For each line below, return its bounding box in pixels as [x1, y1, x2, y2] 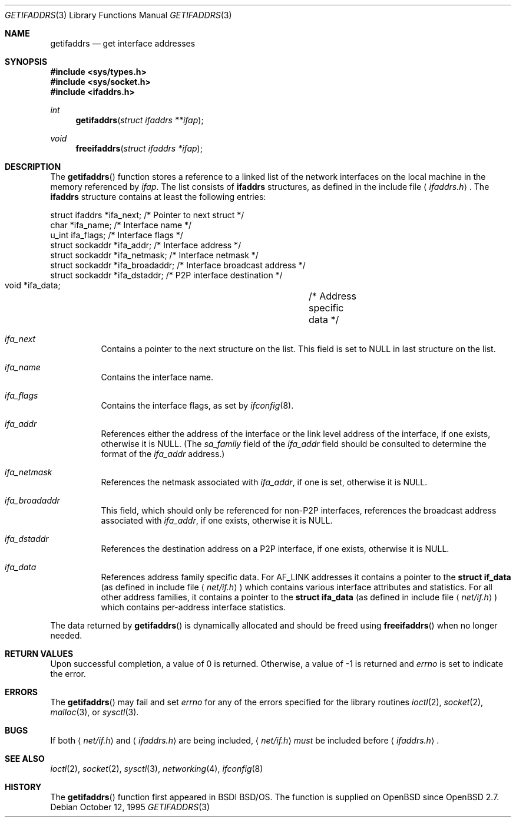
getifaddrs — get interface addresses [50, 38, 196, 48]
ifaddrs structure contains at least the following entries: [50, 192, 266, 202]
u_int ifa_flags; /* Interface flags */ [50, 230, 183, 240]
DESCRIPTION [5, 162, 61, 172]
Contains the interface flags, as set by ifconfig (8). [101, 400, 294, 410]
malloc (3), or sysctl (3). [50, 707, 139, 717]
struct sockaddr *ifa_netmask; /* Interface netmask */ [50, 250, 259, 260]
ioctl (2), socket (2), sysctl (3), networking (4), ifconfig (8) [50, 764, 263, 774]
